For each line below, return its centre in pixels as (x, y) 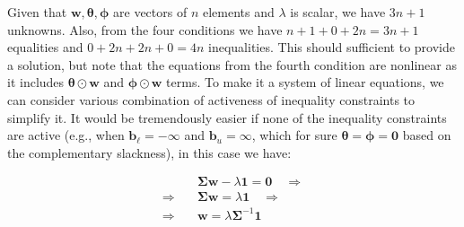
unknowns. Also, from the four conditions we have (145, 29)
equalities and (45, 47)
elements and (238, 12)
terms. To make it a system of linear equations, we (305, 82)
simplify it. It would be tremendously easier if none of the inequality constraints (227, 117)
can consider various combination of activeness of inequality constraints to (211, 99)
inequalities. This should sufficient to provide (332, 47)
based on (427, 135)
